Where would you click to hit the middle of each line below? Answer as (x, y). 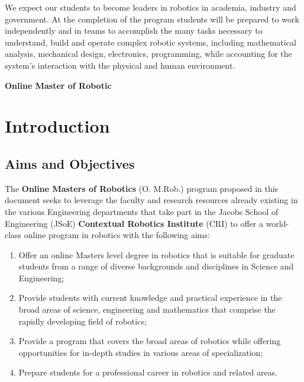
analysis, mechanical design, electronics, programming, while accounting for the (148, 54)
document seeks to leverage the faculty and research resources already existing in (151, 200)
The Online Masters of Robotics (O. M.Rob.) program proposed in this (142, 188)
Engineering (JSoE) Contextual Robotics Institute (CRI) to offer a (134, 223)
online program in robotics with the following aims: (117, 235)
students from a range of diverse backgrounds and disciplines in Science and (156, 266)
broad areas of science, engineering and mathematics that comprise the (147, 309)
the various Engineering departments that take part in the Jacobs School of (142, 211)
